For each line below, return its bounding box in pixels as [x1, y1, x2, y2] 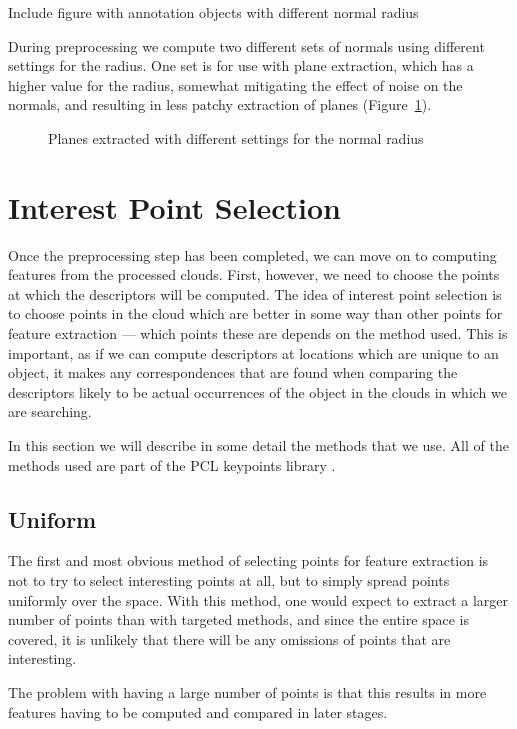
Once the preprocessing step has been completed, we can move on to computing [8, 244, 497, 265]
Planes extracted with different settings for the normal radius [48, 127, 424, 148]
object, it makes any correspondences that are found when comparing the [8, 362, 458, 383]
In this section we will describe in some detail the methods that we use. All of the [8, 435, 509, 456]
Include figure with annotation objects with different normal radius [8, 2, 419, 22]
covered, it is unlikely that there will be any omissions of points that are [8, 628, 451, 649]
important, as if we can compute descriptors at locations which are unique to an [8, 342, 499, 363]
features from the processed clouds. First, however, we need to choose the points [8, 264, 500, 285]
